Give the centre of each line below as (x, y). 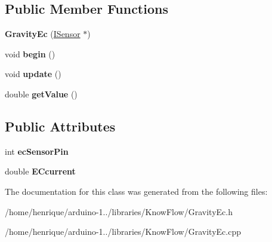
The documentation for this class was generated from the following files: (136, 191)
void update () (33, 74)
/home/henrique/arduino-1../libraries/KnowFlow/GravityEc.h (119, 211)
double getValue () (41, 94)
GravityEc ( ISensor (43, 34)
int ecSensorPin (37, 151)
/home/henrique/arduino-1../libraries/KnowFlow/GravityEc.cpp (123, 232)
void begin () (30, 53)
